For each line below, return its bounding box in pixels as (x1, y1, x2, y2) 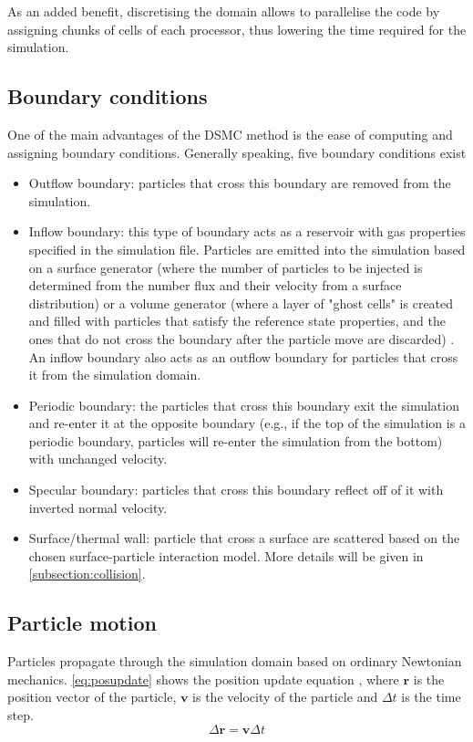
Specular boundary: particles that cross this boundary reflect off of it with (28, 480, 444, 499)
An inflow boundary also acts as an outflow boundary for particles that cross (28, 347, 458, 366)
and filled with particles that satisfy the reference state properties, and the (28, 311, 446, 330)
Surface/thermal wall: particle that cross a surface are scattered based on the (28, 528, 460, 548)
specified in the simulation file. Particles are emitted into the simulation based (28, 239, 466, 258)
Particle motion (7, 609, 157, 637)
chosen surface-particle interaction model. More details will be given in (28, 546, 424, 565)
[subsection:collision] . (28, 564, 146, 583)
